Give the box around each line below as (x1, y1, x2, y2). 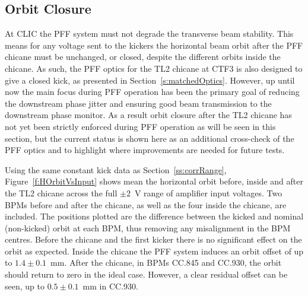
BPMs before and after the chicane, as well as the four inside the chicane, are (5, 198, 287, 211)
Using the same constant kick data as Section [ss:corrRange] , (5, 163, 227, 176)
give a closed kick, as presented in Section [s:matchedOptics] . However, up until (5, 74, 295, 86)
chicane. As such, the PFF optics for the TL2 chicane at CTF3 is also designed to (5, 62, 303, 74)
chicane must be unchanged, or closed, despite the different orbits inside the (5, 50, 281, 63)
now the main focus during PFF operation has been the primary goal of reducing (5, 85, 300, 98)
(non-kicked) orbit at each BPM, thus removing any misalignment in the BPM (5, 221, 291, 234)
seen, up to (5, 279, 45, 292)
